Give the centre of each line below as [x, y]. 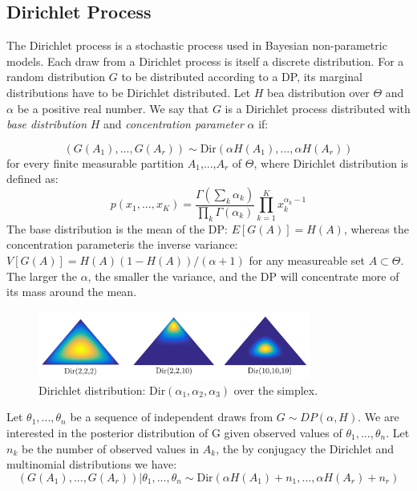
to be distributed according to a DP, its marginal [242, 77]
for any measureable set [307, 260]
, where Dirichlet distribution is [331, 162]
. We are [379, 417]
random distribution [56, 77]
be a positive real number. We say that [113, 108]
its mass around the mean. [72, 292]
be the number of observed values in [110, 448]
